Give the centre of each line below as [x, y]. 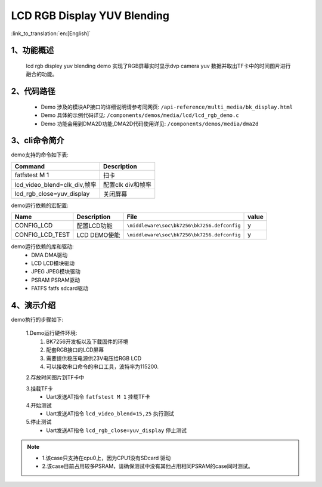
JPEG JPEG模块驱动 [56, 272]
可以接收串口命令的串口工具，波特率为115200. [103, 366]
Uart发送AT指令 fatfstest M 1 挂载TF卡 [98, 397]
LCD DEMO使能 [98, 235]
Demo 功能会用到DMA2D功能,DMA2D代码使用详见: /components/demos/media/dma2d [150, 124]
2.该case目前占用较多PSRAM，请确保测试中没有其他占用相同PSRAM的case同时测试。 [148, 466]
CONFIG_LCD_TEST [42, 235]
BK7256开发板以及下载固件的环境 [87, 341]
